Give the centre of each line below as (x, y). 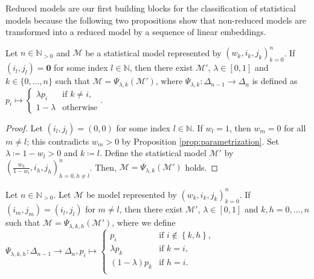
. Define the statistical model (153, 153)
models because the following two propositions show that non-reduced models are (156, 20)
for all (295, 127)
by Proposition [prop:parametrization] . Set (200, 141)
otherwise (80, 107)
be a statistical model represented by (153, 52)
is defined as (275, 81)
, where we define (144, 222)
